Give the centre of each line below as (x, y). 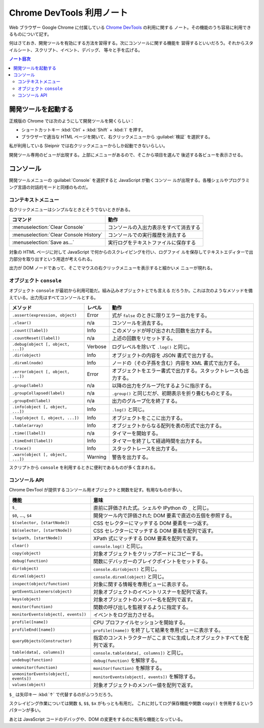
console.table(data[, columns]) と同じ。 (140, 653)
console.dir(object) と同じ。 (126, 569)
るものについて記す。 (30, 34)
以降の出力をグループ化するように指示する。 (163, 386)
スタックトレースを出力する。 (146, 449)
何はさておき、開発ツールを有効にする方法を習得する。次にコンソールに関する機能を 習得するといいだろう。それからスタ (131, 43)
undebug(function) (33, 660)
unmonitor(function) (35, 668)
